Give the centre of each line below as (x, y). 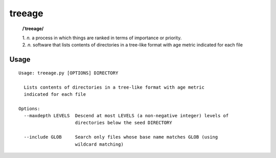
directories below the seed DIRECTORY (123, 123)
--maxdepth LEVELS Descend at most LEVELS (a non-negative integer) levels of (126, 116)
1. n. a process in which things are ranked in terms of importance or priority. (102, 38)
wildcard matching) (99, 144)
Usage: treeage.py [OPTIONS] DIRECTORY (68, 73)
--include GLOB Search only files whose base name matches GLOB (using (121, 137)
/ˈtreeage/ (33, 29)
